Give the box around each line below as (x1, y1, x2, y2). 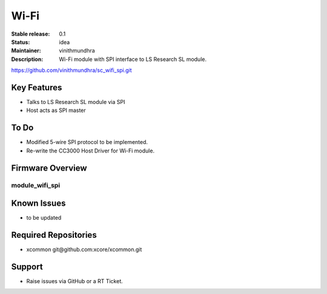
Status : (11, 38, 30, 45)
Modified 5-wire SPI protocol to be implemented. (26, 139, 148, 146)
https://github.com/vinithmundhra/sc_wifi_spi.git (11, 67, 133, 74)
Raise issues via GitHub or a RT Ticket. (26, 278, 124, 284)
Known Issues (11, 198, 66, 209)
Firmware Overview (11, 163, 87, 173)
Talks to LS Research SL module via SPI (26, 99, 125, 106)
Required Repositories (11, 230, 97, 240)
